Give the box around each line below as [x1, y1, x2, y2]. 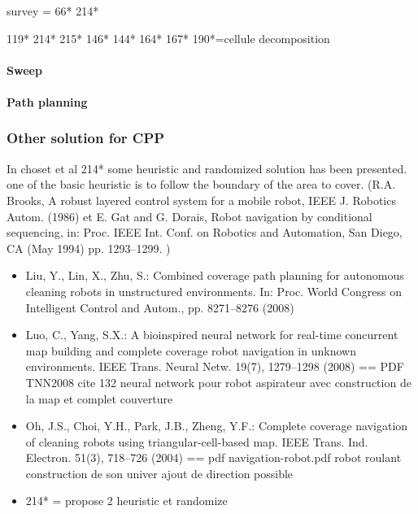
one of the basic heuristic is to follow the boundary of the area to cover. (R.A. [7, 176, 396, 193]
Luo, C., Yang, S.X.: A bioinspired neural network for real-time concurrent [25, 326, 398, 343]
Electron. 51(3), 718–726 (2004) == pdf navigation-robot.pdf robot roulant [25, 449, 402, 466]
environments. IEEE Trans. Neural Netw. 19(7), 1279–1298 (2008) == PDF [25, 358, 404, 375]
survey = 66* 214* [7, 2, 99, 19]
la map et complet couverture [25, 390, 173, 407]
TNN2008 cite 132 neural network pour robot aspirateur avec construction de [25, 373, 411, 390]
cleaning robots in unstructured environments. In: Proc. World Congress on [25, 282, 402, 299]
